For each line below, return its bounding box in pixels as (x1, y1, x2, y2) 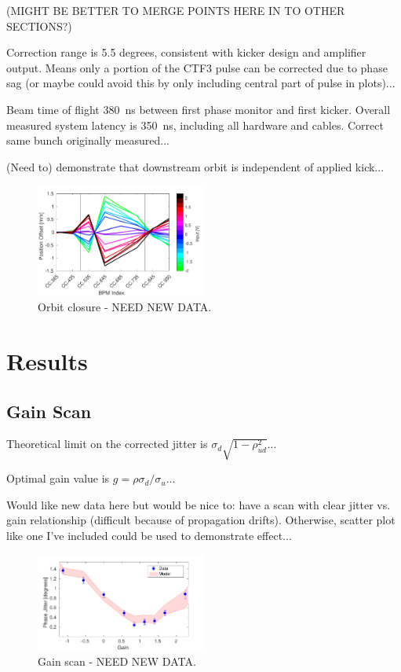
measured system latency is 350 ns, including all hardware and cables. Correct (6, 116, 384, 133)
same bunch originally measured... (6, 132, 170, 149)
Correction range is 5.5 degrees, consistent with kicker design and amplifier (6, 44, 366, 61)
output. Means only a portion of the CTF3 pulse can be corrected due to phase (6, 59, 388, 75)
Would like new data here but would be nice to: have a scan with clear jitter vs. (6, 496, 391, 512)
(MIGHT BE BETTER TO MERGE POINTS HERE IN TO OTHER (6, 2, 345, 18)
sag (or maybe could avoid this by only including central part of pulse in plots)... (6, 75, 396, 91)
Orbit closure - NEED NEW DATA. (38, 299, 212, 315)
